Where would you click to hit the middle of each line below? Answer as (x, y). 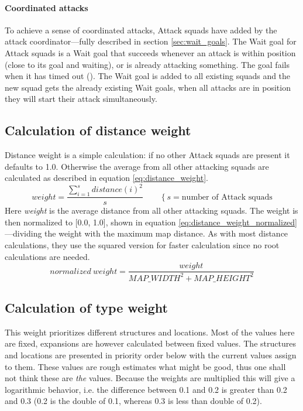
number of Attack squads (227, 197)
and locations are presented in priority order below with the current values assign (151, 355)
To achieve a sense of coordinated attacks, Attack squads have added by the (141, 30)
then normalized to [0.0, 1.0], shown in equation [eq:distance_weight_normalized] (151, 222)
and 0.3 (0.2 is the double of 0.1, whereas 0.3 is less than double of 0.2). (133, 401)
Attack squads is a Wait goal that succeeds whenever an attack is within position (150, 52)
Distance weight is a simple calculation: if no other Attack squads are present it (147, 155)
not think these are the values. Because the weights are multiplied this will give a (150, 378)
